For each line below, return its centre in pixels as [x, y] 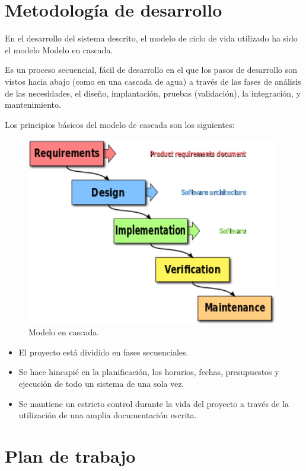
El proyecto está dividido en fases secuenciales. [103, 352]
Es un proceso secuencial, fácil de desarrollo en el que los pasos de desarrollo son [151, 70]
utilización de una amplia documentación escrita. [108, 415]
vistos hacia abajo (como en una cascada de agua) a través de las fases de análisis [153, 81]
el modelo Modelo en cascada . [59, 49]
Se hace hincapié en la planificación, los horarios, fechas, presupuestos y [149, 372]
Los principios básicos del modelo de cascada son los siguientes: [120, 124]
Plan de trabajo [70, 456]
